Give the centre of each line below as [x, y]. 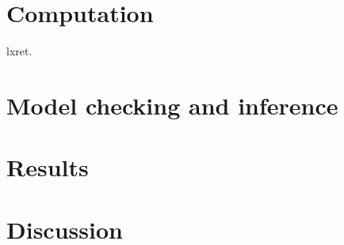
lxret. [19, 51]
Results [48, 167]
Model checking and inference [172, 105]
